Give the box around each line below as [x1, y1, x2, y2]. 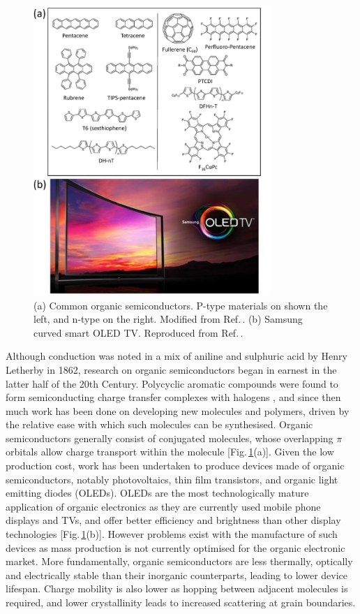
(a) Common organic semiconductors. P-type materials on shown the [33, 298, 328, 312]
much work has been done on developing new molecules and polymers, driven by [6, 403, 350, 418]
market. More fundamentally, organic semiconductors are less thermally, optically [6, 554, 353, 569]
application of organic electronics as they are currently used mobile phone [6, 499, 321, 513]
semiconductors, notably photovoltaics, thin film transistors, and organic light [6, 472, 338, 486]
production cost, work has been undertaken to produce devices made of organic [6, 458, 345, 473]
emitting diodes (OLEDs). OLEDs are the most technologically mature [6, 485, 309, 500]
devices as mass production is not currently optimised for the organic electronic [6, 540, 345, 555]
